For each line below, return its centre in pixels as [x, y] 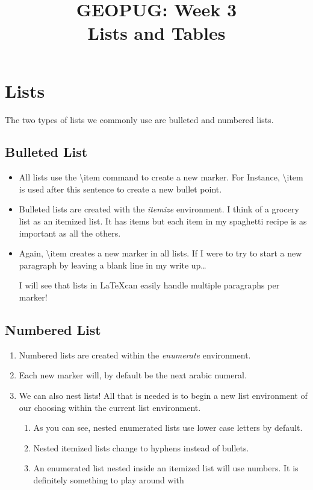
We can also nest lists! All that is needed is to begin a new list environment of [163, 396]
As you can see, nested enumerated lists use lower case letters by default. [168, 428]
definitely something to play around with [109, 480]
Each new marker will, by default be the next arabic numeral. [133, 375]
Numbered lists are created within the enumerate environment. [135, 355]
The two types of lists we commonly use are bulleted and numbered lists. [139, 119]
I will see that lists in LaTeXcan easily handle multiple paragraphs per [149, 285]
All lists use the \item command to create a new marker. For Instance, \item [161, 177]
